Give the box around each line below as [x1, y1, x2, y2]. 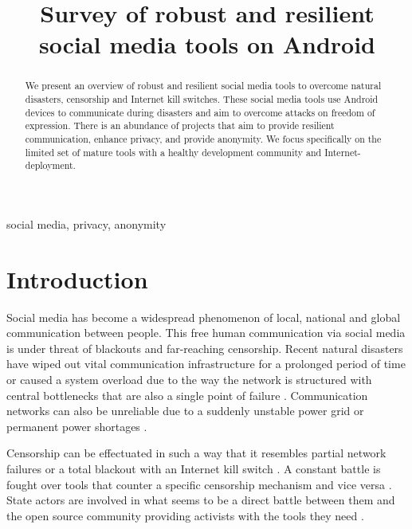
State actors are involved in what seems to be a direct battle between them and [6, 492, 395, 508]
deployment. [25, 159, 76, 172]
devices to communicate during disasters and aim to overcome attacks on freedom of [25, 105, 375, 119]
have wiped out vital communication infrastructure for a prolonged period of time [6, 355, 406, 372]
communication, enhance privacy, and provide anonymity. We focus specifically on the [25, 131, 382, 145]
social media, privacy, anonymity [6, 215, 167, 232]
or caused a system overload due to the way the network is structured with [6, 371, 372, 388]
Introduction [6, 262, 148, 295]
